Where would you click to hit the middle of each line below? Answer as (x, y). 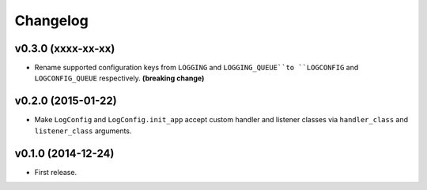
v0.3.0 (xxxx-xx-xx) (65, 48)
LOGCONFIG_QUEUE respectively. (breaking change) (119, 78)
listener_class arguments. (83, 131)
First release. (56, 172)
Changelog (51, 20)
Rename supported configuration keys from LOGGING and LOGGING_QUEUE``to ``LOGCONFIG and (196, 68)
